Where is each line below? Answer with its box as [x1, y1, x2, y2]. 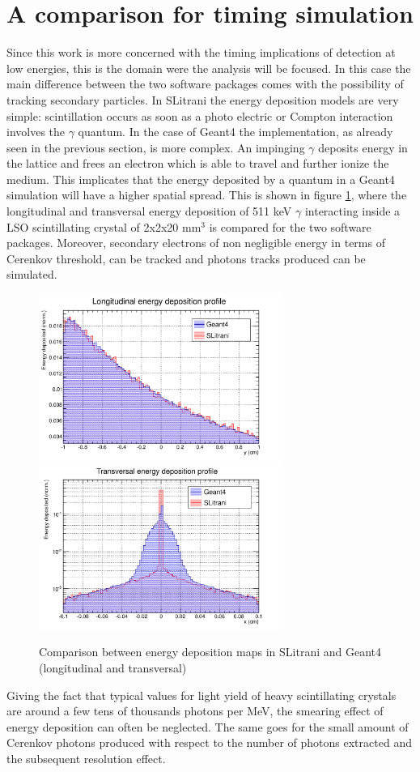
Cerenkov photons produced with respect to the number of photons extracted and [6, 734, 412, 751]
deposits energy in [318, 139, 408, 156]
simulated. [6, 266, 57, 283]
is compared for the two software [209, 218, 371, 235]
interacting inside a [304, 203, 401, 220]
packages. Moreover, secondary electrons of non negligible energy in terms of [6, 234, 385, 251]
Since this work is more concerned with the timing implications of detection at [6, 44, 396, 61]
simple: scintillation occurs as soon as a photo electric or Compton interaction [6, 107, 393, 124]
